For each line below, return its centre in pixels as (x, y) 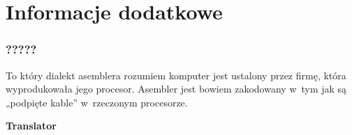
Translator (31, 126)
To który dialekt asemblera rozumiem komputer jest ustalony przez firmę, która (176, 75)
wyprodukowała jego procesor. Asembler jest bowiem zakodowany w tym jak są (176, 89)
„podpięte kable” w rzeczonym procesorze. (97, 102)
